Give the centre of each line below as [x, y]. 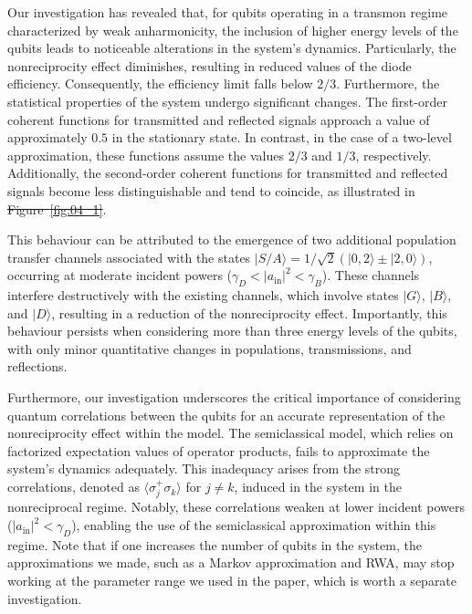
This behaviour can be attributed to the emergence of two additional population [232, 239]
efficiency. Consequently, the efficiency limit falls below [160, 83]
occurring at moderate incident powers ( [120, 275]
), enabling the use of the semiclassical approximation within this [254, 525]
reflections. [37, 366]
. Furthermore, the [388, 83]
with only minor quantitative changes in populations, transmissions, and [210, 348]
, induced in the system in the [318, 487]
